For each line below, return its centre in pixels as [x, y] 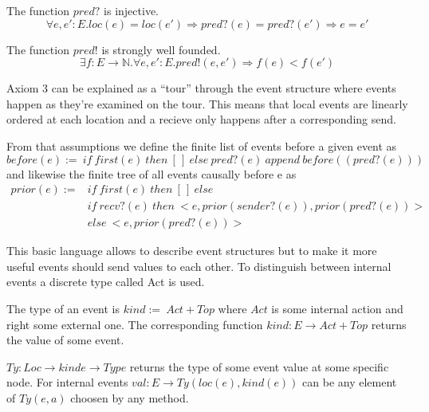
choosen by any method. [130, 398]
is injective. [131, 10]
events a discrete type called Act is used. [106, 282]
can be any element [350, 382]
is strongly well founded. [161, 49]
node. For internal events [67, 382]
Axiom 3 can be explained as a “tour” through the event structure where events [201, 88]
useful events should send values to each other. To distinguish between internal [199, 266]
